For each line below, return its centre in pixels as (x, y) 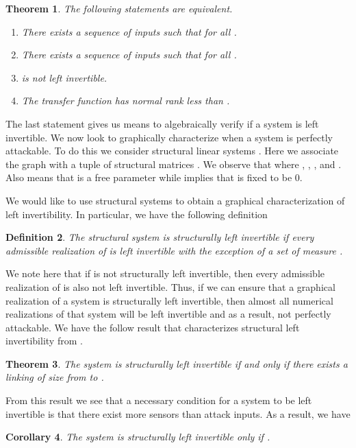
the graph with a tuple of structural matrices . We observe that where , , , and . (174, 164)
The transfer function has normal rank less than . (126, 101)
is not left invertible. (64, 77)
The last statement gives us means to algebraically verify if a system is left (162, 123)
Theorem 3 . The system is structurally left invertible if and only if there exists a (177, 363)
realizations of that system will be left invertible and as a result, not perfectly (168, 314)
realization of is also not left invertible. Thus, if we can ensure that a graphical (170, 286)
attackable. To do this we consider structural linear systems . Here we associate (172, 151)
